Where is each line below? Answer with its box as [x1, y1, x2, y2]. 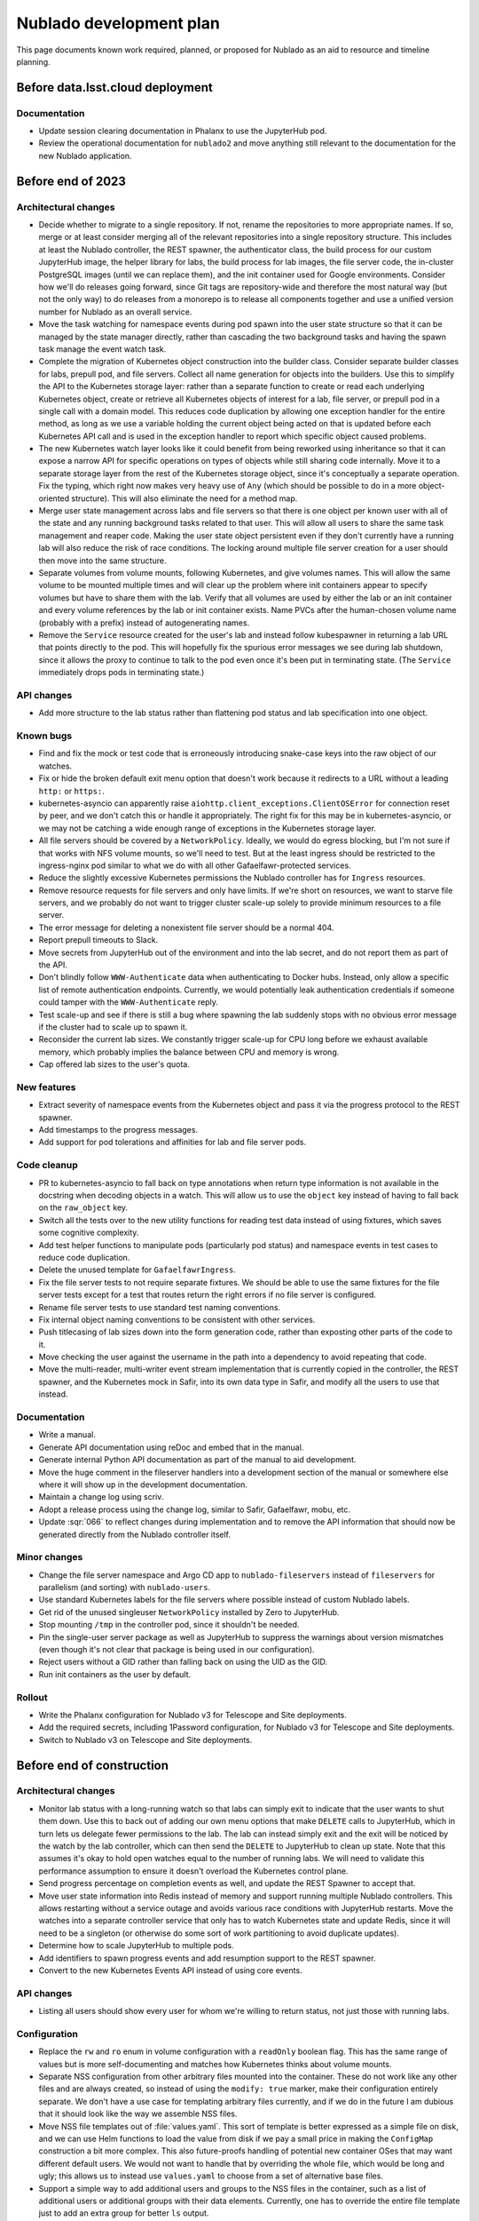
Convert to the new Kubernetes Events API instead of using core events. [38, 1964, 302, 1976]
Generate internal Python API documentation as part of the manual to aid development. [38, 1454, 357, 1465]
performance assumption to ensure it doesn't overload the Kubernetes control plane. [38, 1866, 349, 1876]
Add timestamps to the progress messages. [38, 1125, 199, 1135]
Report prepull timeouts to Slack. [38, 935, 159, 945]
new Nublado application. [38, 150, 132, 161]
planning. [16, 56, 51, 67]
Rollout [16, 1691, 48, 1703]
